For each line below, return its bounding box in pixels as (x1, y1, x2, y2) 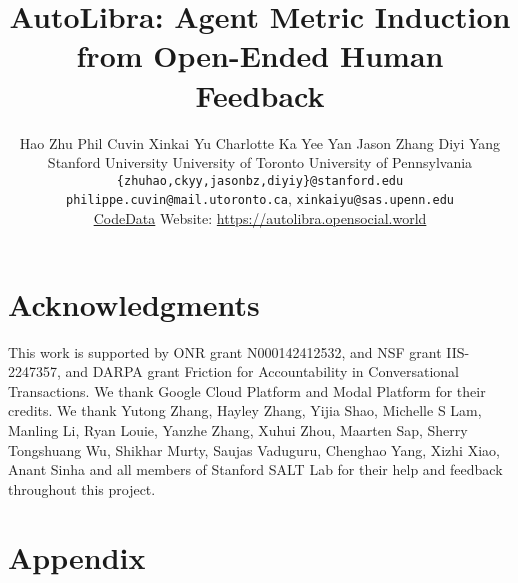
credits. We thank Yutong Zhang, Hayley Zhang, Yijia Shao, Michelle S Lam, (8, 400, 482, 421)
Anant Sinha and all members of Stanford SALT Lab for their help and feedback (8, 459, 503, 480)
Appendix (8, 537, 146, 578)
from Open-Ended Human (76, 35, 444, 76)
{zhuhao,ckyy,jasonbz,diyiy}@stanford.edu (116, 173, 404, 188)
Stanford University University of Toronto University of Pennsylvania (47, 152, 473, 173)
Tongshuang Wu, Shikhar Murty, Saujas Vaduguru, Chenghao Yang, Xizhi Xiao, (8, 439, 500, 460)
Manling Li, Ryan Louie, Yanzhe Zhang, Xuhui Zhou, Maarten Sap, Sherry (8, 419, 468, 440)
